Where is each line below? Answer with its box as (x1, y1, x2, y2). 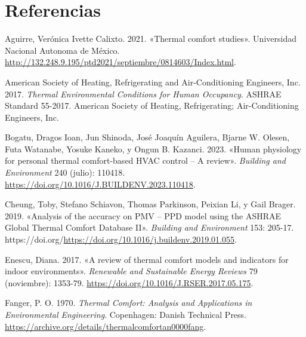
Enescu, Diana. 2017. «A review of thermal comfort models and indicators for (5, 253, 289, 265)
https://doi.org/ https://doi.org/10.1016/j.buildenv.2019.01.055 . (5, 233, 237, 246)
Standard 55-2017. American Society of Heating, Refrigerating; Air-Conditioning (5, 99, 299, 112)
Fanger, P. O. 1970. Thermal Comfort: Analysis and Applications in (5, 296, 252, 309)
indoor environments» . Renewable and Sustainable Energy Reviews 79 (5, 265, 258, 277)
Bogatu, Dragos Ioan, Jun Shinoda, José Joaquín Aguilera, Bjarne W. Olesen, (5, 131, 290, 143)
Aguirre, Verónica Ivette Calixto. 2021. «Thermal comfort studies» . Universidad (5, 32, 296, 45)
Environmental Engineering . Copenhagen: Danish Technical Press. (5, 308, 247, 320)
